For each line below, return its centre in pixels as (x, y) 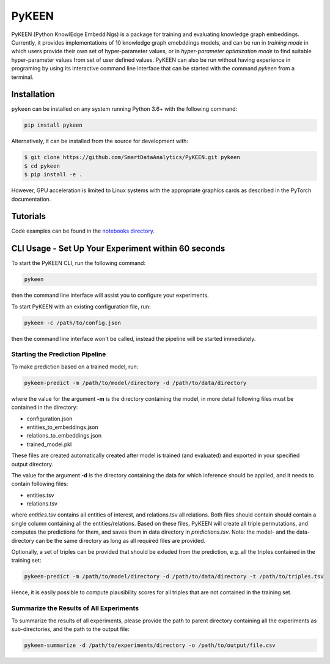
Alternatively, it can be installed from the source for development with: (100, 141)
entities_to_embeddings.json (62, 427)
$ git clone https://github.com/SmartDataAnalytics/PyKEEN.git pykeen (132, 157)
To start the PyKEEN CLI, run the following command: (79, 263)
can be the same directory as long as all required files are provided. (121, 540)
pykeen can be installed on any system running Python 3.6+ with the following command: (124, 109)
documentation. (31, 199)
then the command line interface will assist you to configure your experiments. (110, 295)
